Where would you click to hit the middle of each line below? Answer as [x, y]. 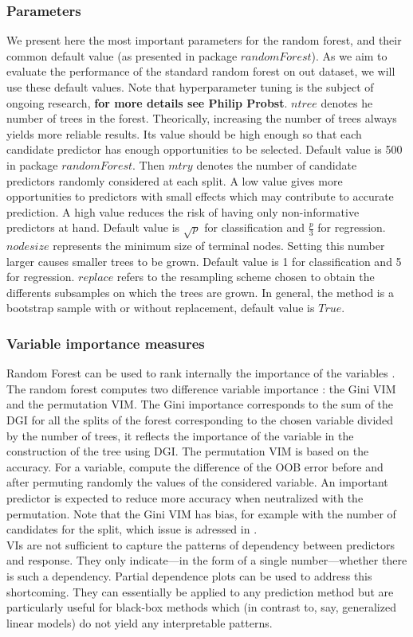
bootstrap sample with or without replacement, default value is [161, 308]
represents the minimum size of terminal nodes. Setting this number [219, 246]
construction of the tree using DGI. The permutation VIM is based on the [188, 451]
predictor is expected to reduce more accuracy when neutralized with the [185, 498]
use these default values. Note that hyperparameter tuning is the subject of [190, 87]
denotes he [347, 102]
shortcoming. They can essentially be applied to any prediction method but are [200, 591]
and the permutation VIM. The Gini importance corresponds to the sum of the [200, 404]
